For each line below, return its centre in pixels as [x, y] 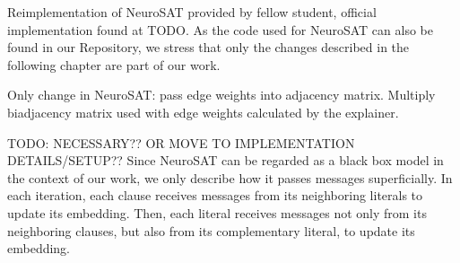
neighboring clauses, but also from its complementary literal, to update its [211, 230]
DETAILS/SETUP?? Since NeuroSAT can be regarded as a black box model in [226, 160]
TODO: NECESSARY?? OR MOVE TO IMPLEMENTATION [181, 142]
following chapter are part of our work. [114, 64]
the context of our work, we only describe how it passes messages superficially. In [230, 177]
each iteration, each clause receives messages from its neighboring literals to [215, 195]
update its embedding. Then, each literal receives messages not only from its [217, 212]
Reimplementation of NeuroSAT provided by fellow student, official [192, 12]
